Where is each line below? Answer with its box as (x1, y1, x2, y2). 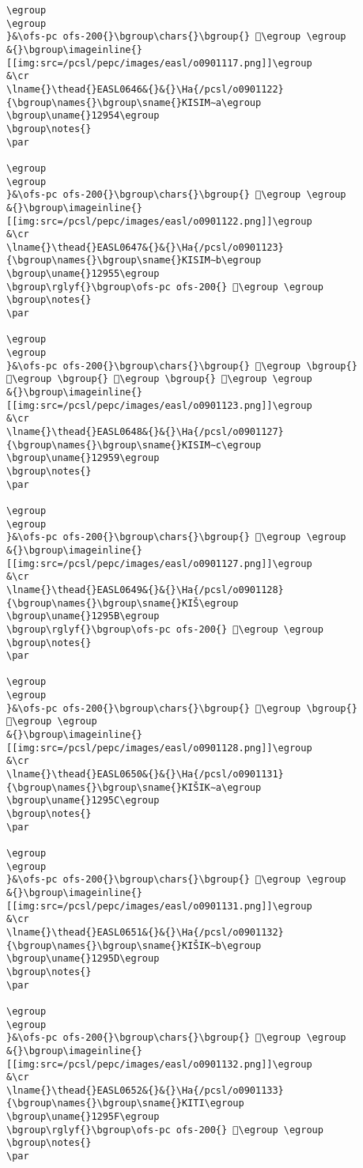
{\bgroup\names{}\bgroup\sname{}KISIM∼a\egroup (6, 96, 262, 108)
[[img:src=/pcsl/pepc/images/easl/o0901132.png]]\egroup (6, 1058, 312, 1070)
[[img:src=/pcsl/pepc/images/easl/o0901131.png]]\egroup (6, 900, 312, 912)
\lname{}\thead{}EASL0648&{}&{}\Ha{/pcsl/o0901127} (6, 426, 284, 437)
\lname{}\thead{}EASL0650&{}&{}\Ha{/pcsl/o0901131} (6, 769, 284, 781)
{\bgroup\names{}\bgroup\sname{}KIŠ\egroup (6, 597, 239, 609)
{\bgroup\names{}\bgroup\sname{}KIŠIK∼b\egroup (6, 939, 262, 951)
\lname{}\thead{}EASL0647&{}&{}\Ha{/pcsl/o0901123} (6, 241, 284, 253)
